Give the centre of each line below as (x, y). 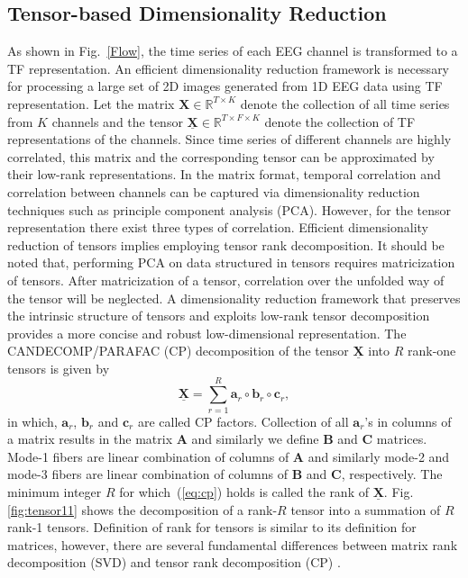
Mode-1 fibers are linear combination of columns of (148, 456)
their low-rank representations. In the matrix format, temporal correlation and (224, 174)
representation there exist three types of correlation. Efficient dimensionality (218, 227)
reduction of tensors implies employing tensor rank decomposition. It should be (226, 244)
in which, (32, 421)
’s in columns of (408, 421)
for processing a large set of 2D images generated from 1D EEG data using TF (225, 86)
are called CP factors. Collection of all (243, 421)
